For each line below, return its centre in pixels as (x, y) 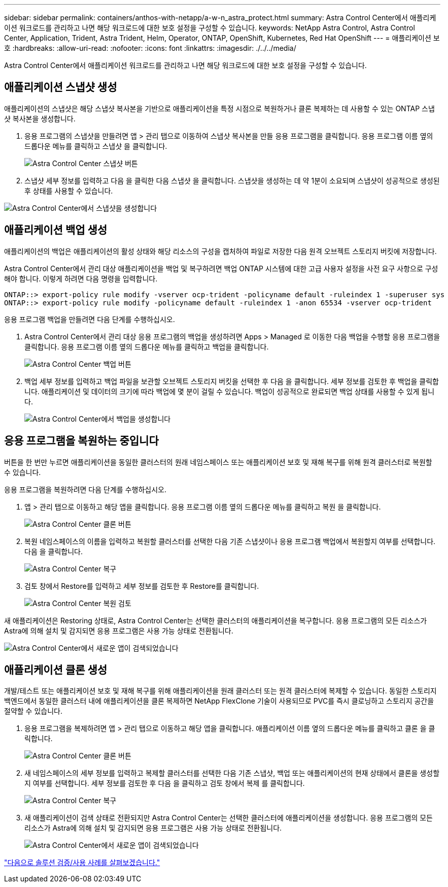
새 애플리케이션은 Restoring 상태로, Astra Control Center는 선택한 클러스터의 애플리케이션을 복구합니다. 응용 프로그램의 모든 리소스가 (216, 620)
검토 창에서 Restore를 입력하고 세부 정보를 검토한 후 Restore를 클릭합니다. (142, 586)
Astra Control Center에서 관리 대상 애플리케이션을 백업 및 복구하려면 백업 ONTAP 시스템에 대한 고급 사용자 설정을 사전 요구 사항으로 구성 (221, 268)
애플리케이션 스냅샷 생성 (61, 87)
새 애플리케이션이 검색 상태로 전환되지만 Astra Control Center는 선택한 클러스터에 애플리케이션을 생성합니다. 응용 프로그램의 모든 (229, 818)
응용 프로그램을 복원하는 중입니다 (81, 441)
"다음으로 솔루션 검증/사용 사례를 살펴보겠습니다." (82, 863)
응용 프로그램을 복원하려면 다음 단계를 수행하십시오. (85, 489)
